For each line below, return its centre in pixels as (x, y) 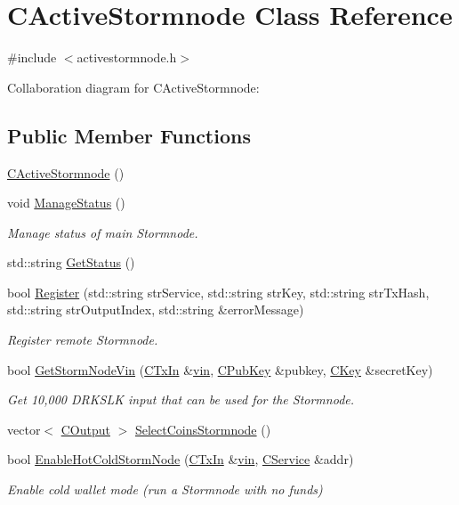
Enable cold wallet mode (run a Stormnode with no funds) (165, 489)
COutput (85, 429)
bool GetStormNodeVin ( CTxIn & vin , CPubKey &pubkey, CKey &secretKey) (220, 369)
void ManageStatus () (66, 203)
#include (32, 57)
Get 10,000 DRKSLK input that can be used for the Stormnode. (181, 399)
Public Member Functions (129, 135)
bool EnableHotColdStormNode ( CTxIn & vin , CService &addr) (181, 459)
